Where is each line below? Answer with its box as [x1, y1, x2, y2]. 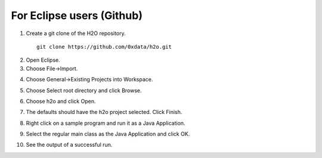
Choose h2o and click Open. [26, 97, 96, 105]
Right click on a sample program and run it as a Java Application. [26, 119, 185, 127]
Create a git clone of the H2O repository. [26, 30, 126, 37]
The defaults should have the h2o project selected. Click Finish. [26, 109, 182, 116]
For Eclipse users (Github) [11, 9, 143, 22]
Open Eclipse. [26, 56, 60, 64]
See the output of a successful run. [26, 141, 113, 148]
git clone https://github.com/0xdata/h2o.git [36, 43, 172, 50]
